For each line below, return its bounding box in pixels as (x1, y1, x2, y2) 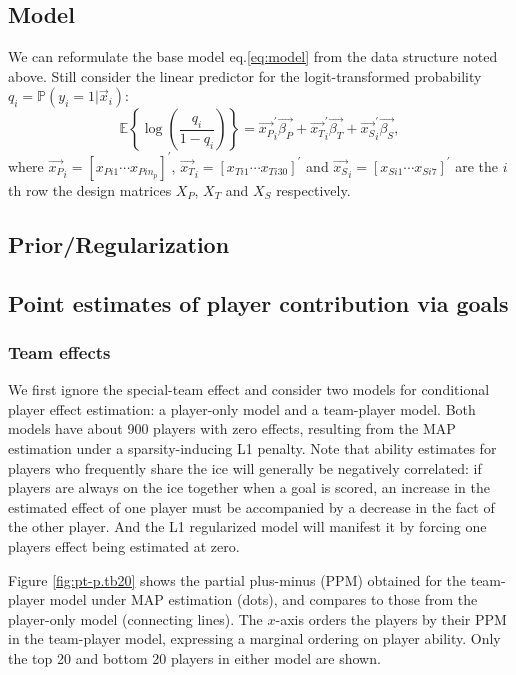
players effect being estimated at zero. (8, 536, 240, 557)
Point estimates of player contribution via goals (8, 287, 509, 318)
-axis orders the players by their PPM (275, 608, 507, 629)
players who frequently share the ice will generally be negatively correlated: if (8, 457, 482, 478)
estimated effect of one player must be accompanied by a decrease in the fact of (8, 496, 495, 517)
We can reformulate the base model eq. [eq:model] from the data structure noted (8, 46, 498, 67)
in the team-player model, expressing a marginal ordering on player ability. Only (8, 628, 501, 649)
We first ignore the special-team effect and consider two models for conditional (8, 379, 490, 400)
